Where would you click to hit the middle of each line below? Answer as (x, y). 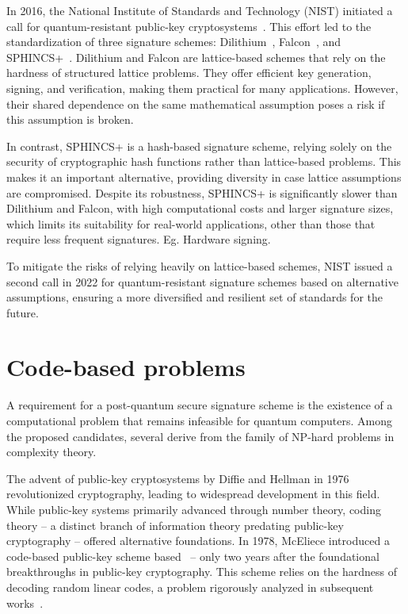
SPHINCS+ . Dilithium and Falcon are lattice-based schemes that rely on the (196, 57)
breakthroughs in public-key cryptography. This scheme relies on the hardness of (202, 572)
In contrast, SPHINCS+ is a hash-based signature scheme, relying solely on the (199, 146)
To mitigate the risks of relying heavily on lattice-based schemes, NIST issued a (200, 265)
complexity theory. (51, 452)
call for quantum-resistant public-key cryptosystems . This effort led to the (189, 26)
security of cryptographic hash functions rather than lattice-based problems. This (204, 161)
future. (23, 312)
